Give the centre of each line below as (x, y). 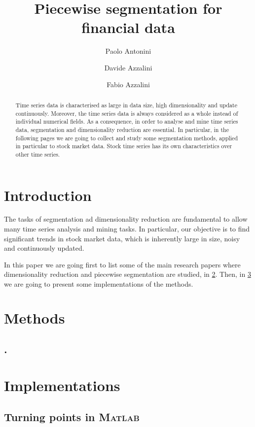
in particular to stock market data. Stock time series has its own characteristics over (124, 146)
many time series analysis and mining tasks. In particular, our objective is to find (127, 229)
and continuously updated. (44, 248)
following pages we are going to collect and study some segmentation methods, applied (127, 138)
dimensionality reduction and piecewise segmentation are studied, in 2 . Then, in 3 (127, 274)
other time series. (38, 154)
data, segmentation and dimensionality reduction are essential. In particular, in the (122, 129)
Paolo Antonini (128, 51)
